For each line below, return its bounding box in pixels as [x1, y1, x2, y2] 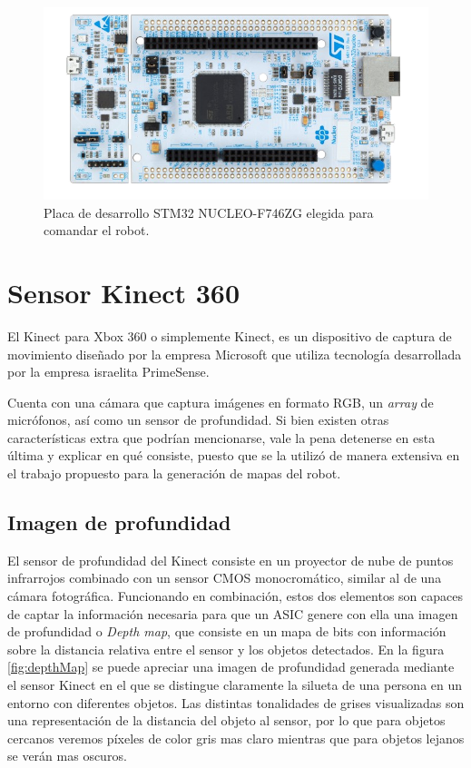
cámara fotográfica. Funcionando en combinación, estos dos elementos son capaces [7, 586, 463, 606]
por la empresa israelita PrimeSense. [7, 362, 210, 381]
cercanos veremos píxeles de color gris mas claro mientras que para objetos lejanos [7, 728, 465, 747]
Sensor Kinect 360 [7, 273, 240, 310]
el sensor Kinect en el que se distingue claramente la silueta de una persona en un [7, 675, 463, 694]
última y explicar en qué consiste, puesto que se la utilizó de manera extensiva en [7, 446, 460, 465]
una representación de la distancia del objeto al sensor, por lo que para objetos [7, 711, 446, 730]
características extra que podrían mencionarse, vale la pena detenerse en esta [7, 428, 436, 447]
